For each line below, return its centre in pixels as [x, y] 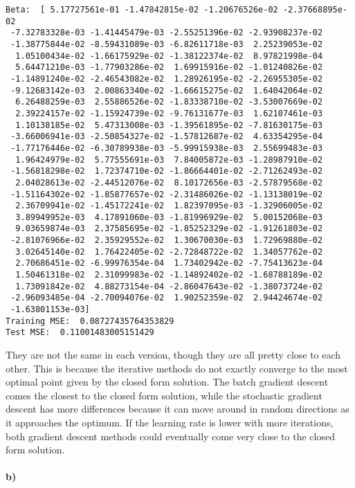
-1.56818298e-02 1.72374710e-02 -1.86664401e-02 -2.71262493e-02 [167, 171]
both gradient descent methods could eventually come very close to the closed [170, 436]
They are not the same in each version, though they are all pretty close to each [173, 355]
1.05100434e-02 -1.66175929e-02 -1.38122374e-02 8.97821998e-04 [169, 56]
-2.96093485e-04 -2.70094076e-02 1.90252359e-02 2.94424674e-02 [167, 298]
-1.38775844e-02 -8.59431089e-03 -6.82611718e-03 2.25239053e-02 [167, 44]
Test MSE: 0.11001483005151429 [80, 333]
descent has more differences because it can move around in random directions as [177, 409]
